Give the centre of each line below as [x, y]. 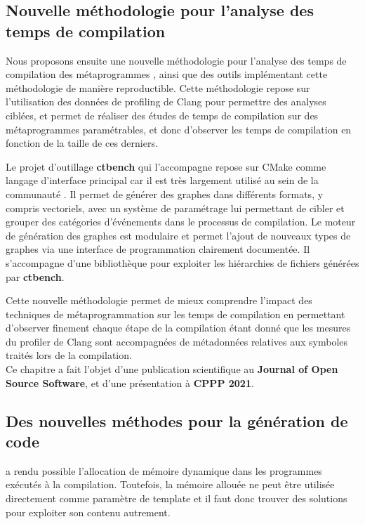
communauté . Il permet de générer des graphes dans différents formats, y [165, 194]
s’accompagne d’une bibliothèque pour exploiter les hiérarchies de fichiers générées [182, 262]
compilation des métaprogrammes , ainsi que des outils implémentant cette [167, 74]
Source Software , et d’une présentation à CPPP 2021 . [130, 382]
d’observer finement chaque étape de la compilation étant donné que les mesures [178, 328]
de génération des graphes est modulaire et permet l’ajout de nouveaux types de [178, 235]
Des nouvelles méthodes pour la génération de [177, 420]
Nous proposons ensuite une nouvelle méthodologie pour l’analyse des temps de [176, 60]
